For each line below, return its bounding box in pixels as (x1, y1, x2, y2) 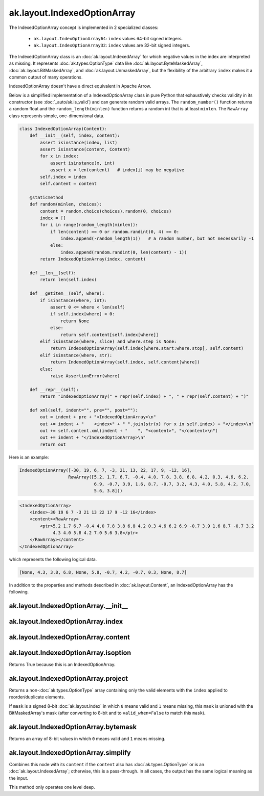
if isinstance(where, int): (40, 297, 108, 303)
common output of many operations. (9, 74, 83, 80)
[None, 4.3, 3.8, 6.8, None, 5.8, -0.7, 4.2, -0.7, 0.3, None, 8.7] (19, 569, 187, 575)
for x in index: (40, 154, 79, 159)
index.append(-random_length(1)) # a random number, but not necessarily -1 (60, 236, 254, 241)
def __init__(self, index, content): (29, 133, 120, 138)
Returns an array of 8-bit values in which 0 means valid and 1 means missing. (9, 736, 166, 742)
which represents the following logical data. (9, 556, 97, 562)
